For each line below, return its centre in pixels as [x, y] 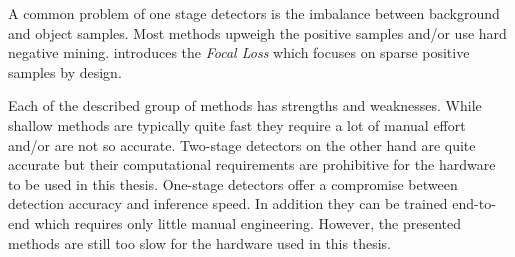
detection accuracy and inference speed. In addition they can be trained [228, 203]
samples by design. [65, 71]
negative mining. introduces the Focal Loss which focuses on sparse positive [239, 52]
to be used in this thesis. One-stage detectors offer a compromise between [233, 183]
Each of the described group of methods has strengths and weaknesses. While [245, 105]
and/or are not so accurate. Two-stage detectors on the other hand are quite [242, 144]
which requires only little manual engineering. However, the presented [248, 222]
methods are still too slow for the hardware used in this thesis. [199, 242]
